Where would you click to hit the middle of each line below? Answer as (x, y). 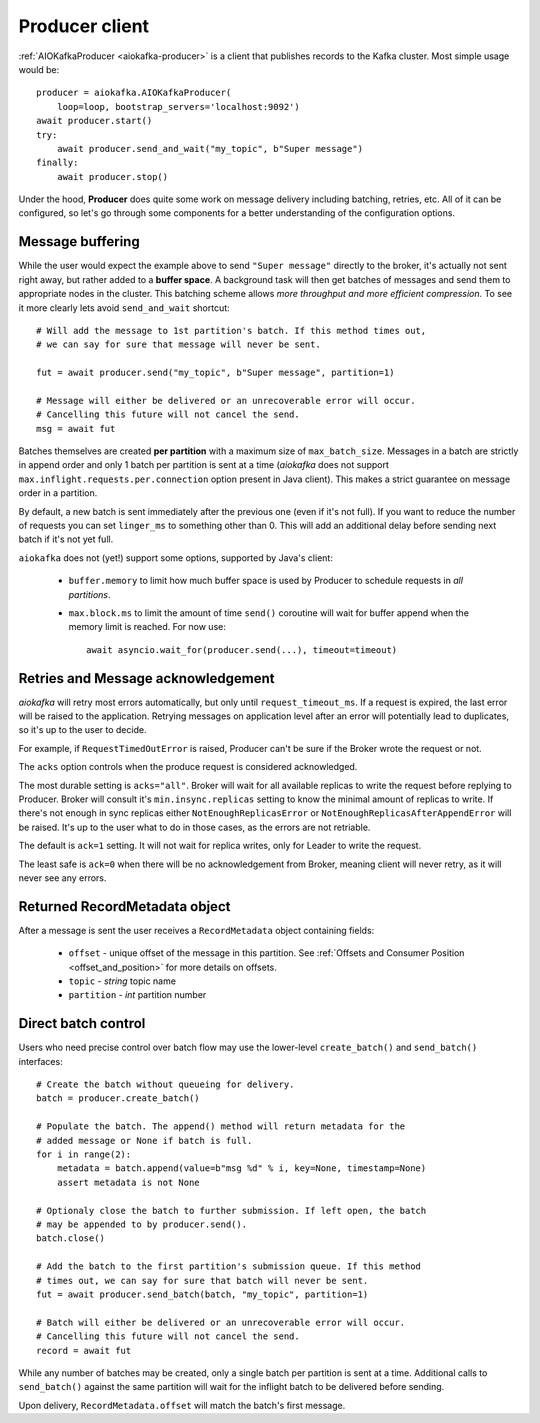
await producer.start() (94, 121)
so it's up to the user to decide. (82, 730)
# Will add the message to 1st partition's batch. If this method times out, (231, 330)
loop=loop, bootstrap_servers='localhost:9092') (178, 106)
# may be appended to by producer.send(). (142, 1224)
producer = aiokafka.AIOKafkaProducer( (134, 93)
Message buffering (79, 241)
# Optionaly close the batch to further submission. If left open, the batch (231, 1210)
